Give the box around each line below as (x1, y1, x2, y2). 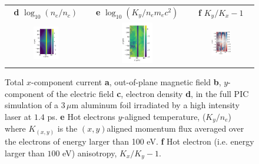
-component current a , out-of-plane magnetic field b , (31, 76, 221, 88)
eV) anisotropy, (62, 146, 117, 159)
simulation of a (5, 99, 59, 111)
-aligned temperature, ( (122, 110, 206, 122)
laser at (5, 110, 32, 122)
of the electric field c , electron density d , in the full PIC (47, 87, 249, 99)
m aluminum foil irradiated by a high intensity (71, 99, 240, 111)
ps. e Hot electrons (47, 110, 115, 122)
